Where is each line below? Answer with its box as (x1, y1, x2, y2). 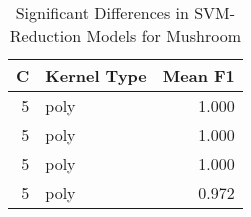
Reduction (9, 24, 82, 47)
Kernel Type (45, 64, 147, 87)
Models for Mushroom (86, 24, 241, 47)
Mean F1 (162, 64, 235, 87)
